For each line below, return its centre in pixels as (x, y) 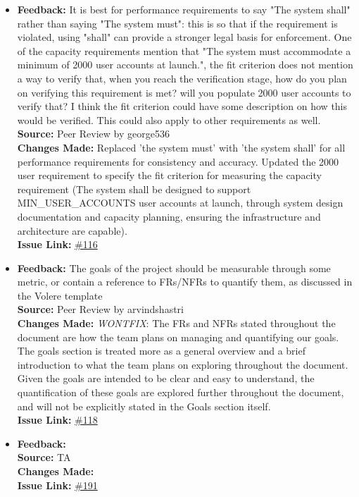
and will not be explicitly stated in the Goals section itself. (144, 406)
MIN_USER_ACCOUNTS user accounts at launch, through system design (180, 203)
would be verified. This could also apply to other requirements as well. (169, 119)
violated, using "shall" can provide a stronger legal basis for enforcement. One (184, 37)
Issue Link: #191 (57, 485)
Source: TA (44, 457)
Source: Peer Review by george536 (93, 134)
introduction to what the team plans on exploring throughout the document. (183, 364)
